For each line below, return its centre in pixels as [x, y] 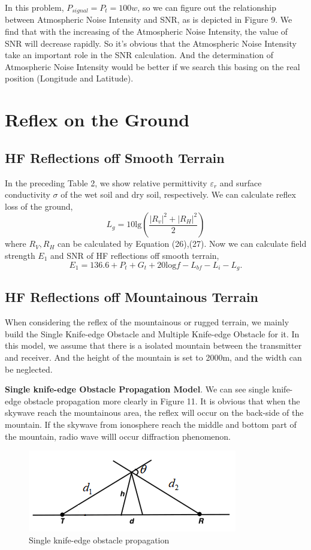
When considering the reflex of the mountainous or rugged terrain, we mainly [147, 322]
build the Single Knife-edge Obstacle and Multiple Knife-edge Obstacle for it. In [152, 333]
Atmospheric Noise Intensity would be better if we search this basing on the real [153, 66]
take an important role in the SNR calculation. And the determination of [139, 55]
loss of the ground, [39, 206]
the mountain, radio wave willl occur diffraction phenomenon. [118, 436]
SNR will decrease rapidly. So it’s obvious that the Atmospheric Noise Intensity [151, 43]
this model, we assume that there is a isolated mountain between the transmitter [153, 345]
